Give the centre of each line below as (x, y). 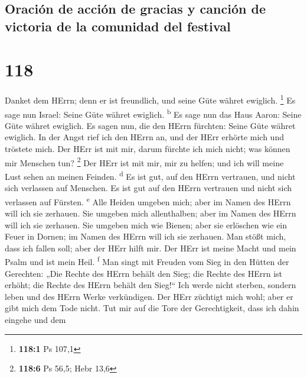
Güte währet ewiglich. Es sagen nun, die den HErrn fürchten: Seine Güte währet (150, 125)
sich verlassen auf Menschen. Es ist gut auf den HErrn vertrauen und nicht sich (148, 188)
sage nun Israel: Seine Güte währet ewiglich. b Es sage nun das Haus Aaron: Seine (153, 113)
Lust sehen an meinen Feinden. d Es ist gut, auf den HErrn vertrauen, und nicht (150, 175)
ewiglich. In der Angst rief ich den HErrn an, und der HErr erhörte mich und (144, 137)
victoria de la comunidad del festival (118, 26)
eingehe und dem (35, 319)
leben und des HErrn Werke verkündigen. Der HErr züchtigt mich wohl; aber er (149, 296)
